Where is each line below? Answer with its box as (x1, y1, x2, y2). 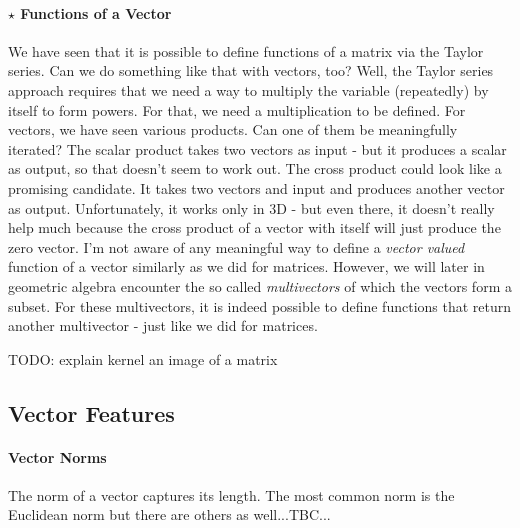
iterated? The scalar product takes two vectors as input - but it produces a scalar (8, 138, 507, 159)
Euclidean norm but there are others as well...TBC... (8, 504, 331, 525)
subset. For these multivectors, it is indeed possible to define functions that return (8, 295, 512, 316)
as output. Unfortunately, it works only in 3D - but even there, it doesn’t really (8, 197, 495, 218)
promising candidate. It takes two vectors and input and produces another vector (8, 177, 505, 198)
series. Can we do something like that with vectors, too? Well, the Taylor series (8, 60, 494, 81)
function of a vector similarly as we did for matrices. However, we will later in (8, 256, 485, 277)
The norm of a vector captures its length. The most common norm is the (8, 484, 455, 505)
